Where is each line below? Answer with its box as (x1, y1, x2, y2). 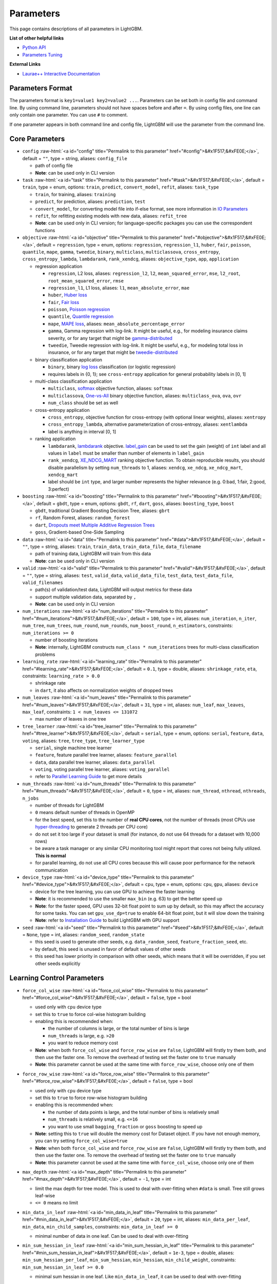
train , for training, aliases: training (35, 191, 116, 197)
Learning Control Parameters (9, 974, 105, 983)
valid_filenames (22, 579, 64, 586)
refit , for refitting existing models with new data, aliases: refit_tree (35, 213, 187, 219)
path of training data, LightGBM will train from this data (35, 551, 151, 557)
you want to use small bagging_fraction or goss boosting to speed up (48, 1123, 203, 1129)
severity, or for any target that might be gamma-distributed (48, 335, 173, 341)
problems (35, 651, 55, 657)
